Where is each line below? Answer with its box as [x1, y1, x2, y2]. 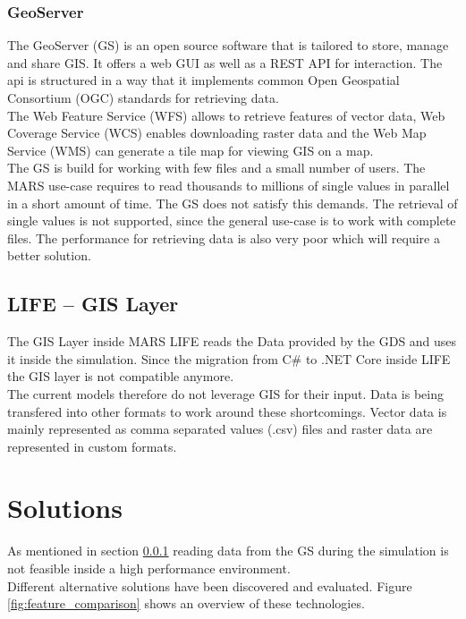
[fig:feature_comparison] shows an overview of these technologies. [7, 594, 365, 613]
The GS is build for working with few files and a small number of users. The [7, 158, 426, 177]
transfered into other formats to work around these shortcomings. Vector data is [7, 402, 447, 420]
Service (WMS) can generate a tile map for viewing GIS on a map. [7, 140, 374, 159]
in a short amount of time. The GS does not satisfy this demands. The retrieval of [7, 193, 458, 212]
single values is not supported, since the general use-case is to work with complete [7, 211, 456, 230]
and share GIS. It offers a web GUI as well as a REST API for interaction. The [7, 53, 443, 72]
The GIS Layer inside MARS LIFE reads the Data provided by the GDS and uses [7, 332, 457, 351]
